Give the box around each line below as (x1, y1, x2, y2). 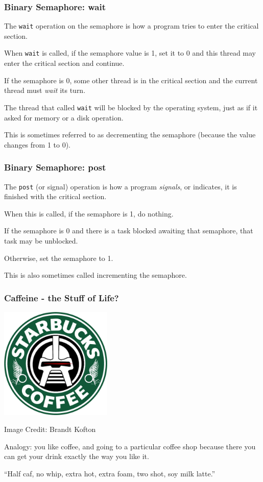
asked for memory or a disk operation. (4, 112, 124, 123)
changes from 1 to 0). (4, 139, 70, 150)
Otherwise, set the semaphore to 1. (4, 252, 113, 263)
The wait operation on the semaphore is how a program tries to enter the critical (4, 20, 259, 31)
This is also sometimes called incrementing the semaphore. (4, 270, 187, 280)
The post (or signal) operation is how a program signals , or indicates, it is (4, 181, 237, 191)
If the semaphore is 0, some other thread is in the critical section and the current (4, 75, 258, 85)
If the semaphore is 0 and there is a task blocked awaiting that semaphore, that (4, 225, 253, 236)
